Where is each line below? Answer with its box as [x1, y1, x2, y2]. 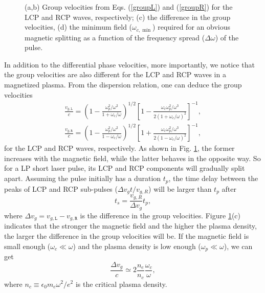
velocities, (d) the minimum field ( [25, 21, 132, 32]
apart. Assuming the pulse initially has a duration [4, 173, 161, 184]
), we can [224, 240, 253, 251]
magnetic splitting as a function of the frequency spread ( [25, 32, 205, 42]
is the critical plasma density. [75, 278, 167, 289]
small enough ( [4, 240, 51, 251]
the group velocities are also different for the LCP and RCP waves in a [4, 69, 226, 80]
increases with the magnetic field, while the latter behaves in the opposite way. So [4, 152, 261, 163]
